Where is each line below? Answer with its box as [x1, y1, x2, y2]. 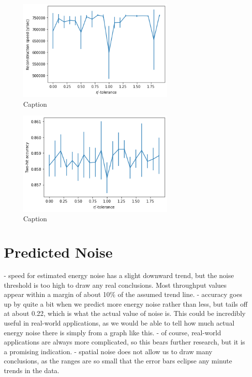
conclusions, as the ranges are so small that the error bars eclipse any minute [4, 356, 232, 366]
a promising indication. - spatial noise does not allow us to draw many [4, 346, 212, 356]
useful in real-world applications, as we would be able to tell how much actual [4, 317, 235, 328]
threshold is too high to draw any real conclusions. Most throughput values [4, 279, 227, 290]
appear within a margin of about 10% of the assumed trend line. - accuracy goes [4, 289, 242, 299]
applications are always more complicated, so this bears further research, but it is [4, 337, 245, 347]
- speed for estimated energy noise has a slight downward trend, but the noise [4, 270, 234, 280]
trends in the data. [4, 365, 59, 375]
